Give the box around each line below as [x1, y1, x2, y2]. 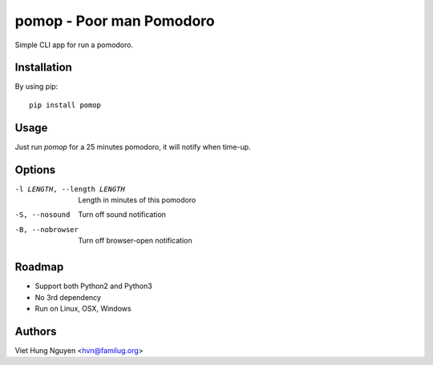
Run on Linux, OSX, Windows [34, 303, 132, 313]
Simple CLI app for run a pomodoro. [14, 40, 134, 50]
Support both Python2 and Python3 [34, 281, 152, 291]
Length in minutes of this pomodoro [78, 195, 196, 205]
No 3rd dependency [34, 292, 102, 302]
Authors [14, 324, 57, 338]
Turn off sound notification [78, 210, 166, 219]
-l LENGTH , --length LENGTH [14, 184, 126, 194]
